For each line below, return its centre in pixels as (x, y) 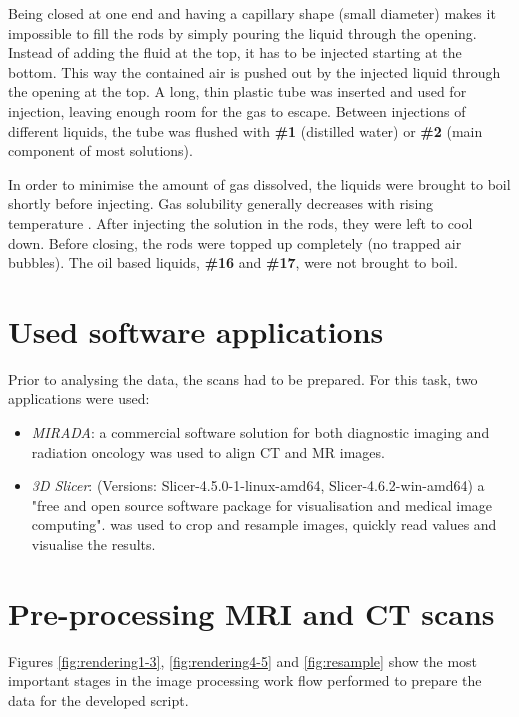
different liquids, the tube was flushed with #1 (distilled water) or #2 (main (245, 130)
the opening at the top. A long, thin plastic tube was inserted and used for (237, 91)
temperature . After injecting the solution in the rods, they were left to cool (240, 222)
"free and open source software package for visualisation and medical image (262, 504)
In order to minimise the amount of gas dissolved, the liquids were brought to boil (259, 183)
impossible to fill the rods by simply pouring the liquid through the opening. (242, 32)
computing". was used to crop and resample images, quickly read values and (264, 524)
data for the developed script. (98, 699)
